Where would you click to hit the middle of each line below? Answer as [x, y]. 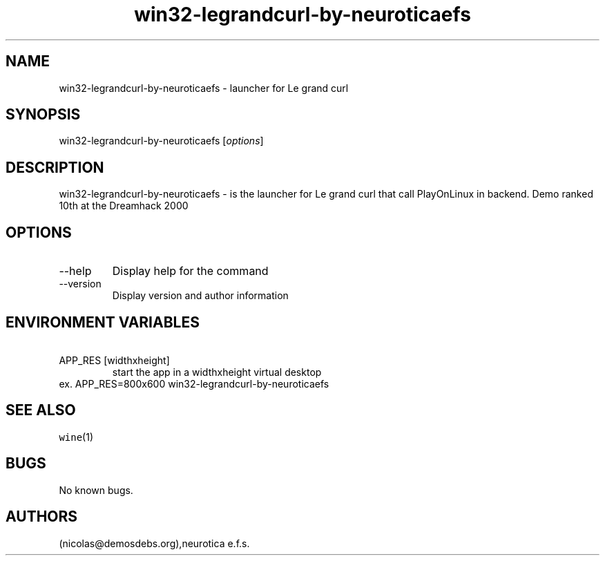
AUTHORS [42, 517]
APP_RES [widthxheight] [114, 360]
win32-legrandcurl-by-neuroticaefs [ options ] [161, 141]
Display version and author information [200, 296]
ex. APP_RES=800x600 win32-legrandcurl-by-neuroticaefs [194, 383]
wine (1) [76, 437]
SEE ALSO [41, 410]
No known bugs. [96, 490]
